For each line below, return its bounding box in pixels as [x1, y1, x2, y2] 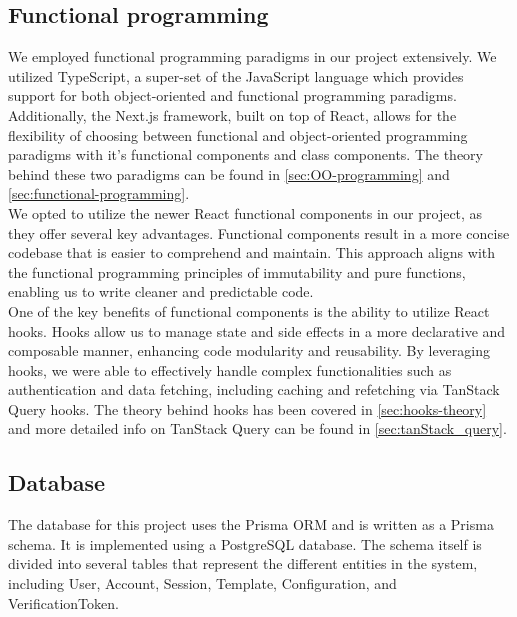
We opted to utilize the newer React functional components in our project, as [8, 202, 483, 223]
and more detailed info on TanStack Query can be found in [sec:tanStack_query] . [8, 418, 507, 439]
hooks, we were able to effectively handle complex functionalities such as [8, 359, 452, 380]
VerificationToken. [8, 592, 119, 613]
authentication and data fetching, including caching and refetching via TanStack [8, 379, 500, 400]
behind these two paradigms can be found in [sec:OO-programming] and [8, 163, 450, 184]
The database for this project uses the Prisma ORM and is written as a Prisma [8, 514, 494, 535]
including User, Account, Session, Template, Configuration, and [8, 573, 397, 594]
